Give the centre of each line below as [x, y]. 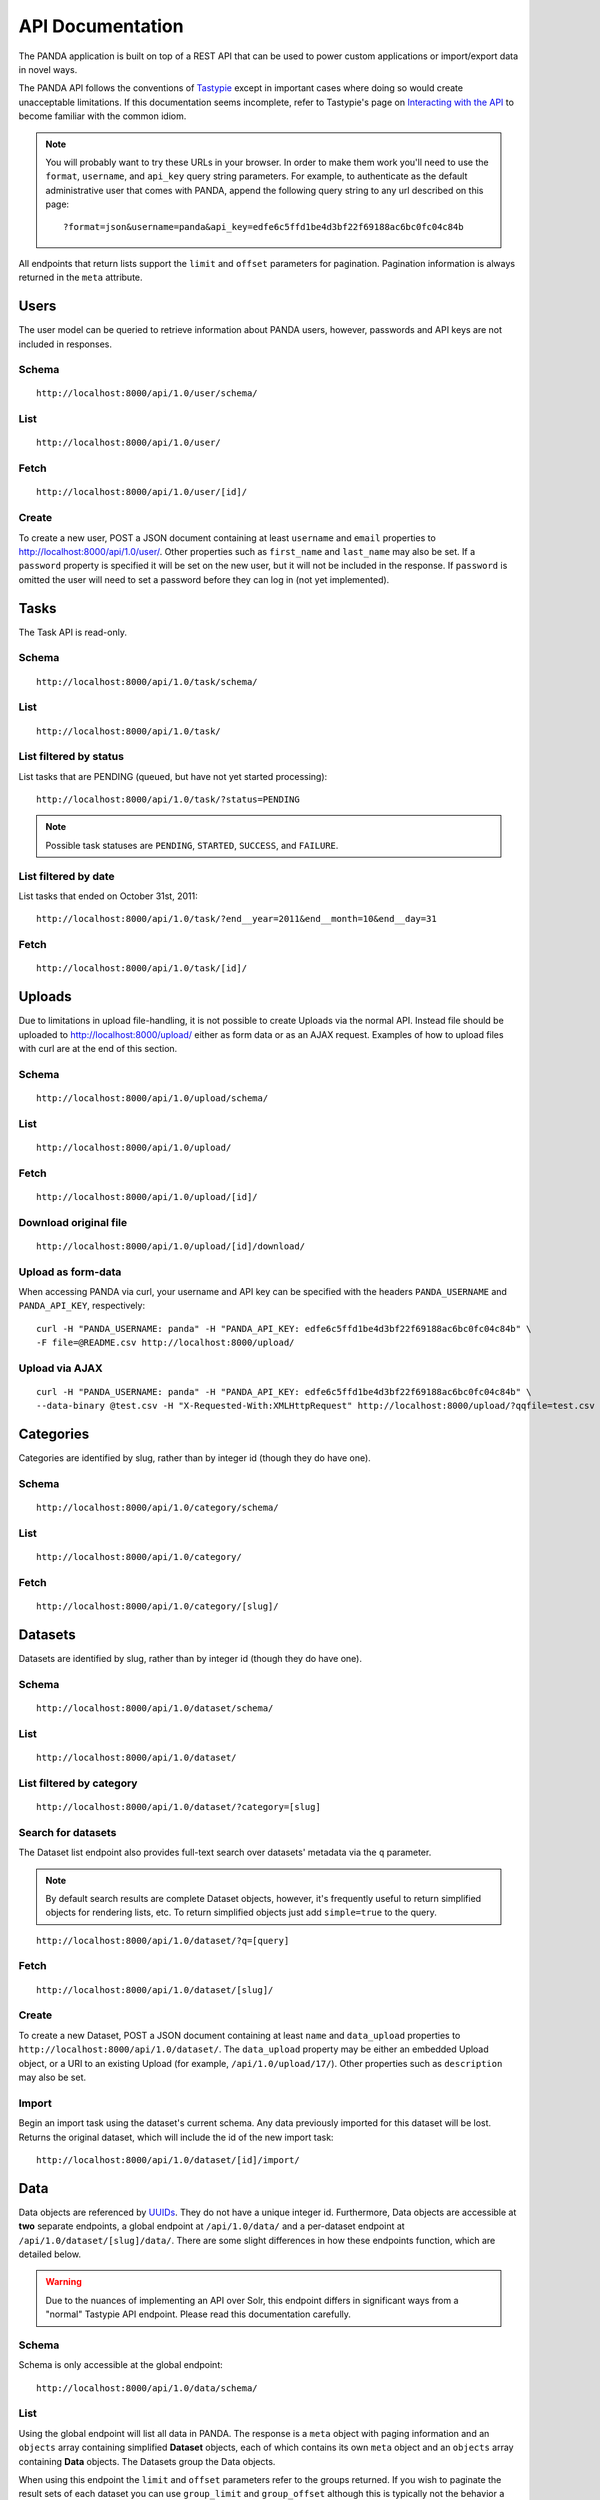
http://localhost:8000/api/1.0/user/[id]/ [142, 492]
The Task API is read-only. [72, 632]
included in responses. [65, 344]
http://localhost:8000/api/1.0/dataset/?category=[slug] [179, 1806]
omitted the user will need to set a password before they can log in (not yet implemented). [204, 579]
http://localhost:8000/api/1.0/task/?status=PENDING [168, 799]
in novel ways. [48, 69]
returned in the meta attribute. [81, 277]
